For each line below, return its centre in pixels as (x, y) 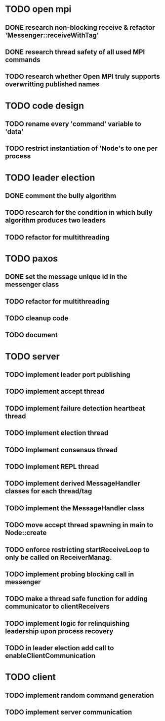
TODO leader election (50, 178)
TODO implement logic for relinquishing (67, 623)
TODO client (30, 677)
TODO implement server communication (69, 712)
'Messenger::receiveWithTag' (52, 35)
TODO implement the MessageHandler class (75, 508)
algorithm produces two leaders (56, 220)
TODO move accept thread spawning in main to (79, 525)
